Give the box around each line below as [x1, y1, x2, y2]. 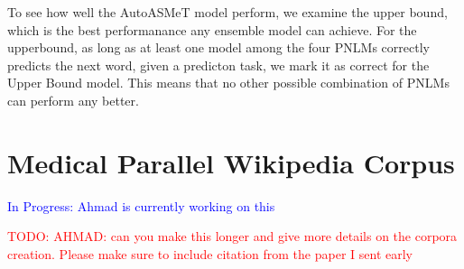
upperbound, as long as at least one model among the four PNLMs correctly [7, 38, 430, 57]
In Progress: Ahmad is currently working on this [7, 196, 275, 215]
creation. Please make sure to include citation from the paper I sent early [7, 244, 413, 263]
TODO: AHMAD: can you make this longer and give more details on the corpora [7, 227, 458, 246]
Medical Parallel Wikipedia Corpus [7, 144, 455, 181]
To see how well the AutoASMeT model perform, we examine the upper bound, [7, 3, 448, 21]
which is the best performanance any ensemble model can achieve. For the [7, 20, 417, 39]
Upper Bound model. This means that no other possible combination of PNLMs [7, 73, 450, 92]
